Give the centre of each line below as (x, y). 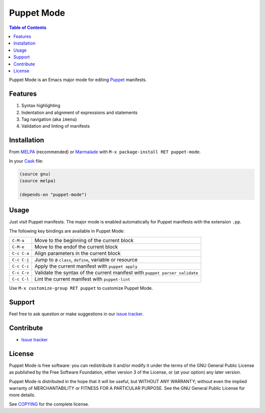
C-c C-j (21, 260)
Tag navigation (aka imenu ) (49, 119)
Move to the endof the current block (76, 247)
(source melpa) (38, 181)
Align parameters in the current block (78, 253)
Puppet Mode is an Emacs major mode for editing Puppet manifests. (78, 80)
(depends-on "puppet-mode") (53, 194)
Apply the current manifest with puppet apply (86, 266)
